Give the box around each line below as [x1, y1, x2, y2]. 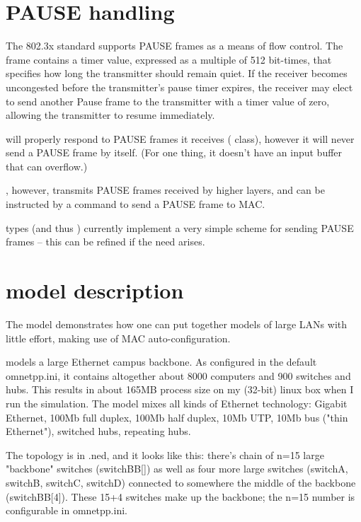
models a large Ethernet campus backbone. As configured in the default [6, 354, 317, 369]
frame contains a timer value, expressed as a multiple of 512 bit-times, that [6, 52, 332, 66]
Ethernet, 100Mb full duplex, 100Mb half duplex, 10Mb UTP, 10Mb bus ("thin [6, 410, 348, 424]
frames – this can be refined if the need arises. [6, 234, 205, 249]
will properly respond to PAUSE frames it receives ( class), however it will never [6, 131, 355, 146]
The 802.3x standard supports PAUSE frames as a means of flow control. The [6, 38, 343, 53]
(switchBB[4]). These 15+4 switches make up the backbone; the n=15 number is [6, 489, 355, 504]
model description [6, 276, 184, 305]
